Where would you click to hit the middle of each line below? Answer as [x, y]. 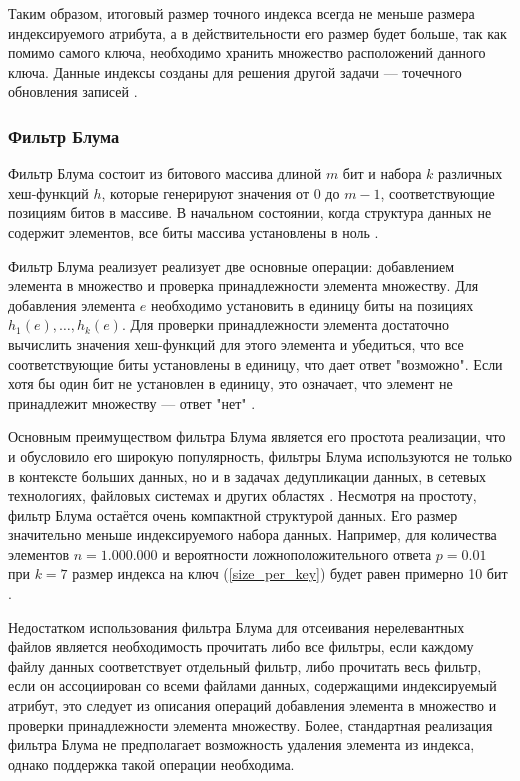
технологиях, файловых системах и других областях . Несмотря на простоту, [242, 495]
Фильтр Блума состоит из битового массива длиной [165, 173]
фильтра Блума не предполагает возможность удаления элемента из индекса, [241, 744]
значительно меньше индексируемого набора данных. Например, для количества [252, 534]
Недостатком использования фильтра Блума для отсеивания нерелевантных [236, 626]
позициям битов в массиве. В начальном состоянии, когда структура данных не [250, 212]
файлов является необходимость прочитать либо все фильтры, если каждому [241, 646]
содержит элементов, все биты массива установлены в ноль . [193, 231]
